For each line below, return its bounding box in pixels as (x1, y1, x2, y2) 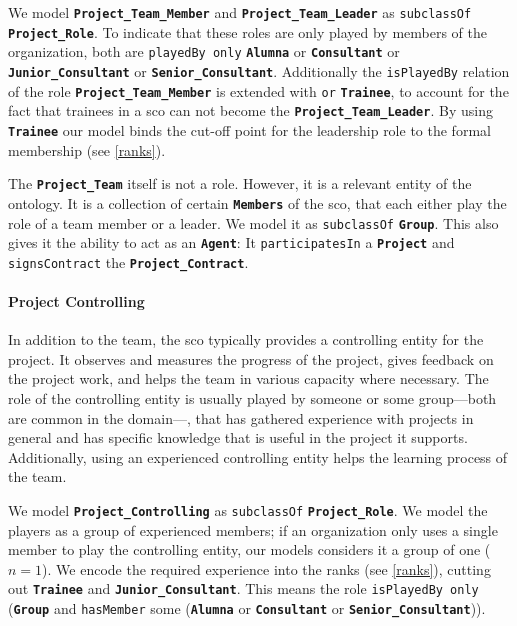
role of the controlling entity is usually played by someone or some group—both (8, 388, 497, 409)
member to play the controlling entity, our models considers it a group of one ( (8, 539, 491, 560)
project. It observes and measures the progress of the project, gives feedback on (8, 348, 494, 369)
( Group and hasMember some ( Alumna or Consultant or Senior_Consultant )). (8, 598, 486, 619)
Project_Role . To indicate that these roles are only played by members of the (8, 21, 487, 42)
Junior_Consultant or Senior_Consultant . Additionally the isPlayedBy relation (8, 60, 510, 81)
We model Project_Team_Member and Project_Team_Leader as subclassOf (8, 2, 472, 22)
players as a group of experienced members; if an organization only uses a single (8, 519, 498, 540)
